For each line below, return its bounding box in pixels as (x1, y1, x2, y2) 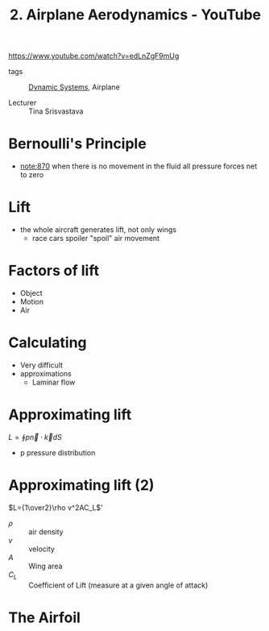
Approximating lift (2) (8, 476, 155, 495)
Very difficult (19, 360, 63, 370)
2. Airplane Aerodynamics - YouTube (9, 6, 262, 24)
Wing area (28, 561, 63, 571)
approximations (19, 368, 72, 378)
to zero (19, 170, 44, 180)
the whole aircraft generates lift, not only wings (19, 225, 177, 235)
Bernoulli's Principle (8, 135, 147, 153)
